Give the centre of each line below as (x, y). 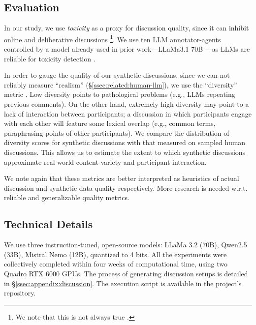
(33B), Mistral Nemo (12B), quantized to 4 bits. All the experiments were (115, 254)
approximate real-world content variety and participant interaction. (105, 162)
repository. (20, 293)
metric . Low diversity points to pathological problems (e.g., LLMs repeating (120, 94)
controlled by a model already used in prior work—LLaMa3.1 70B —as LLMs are (127, 49)
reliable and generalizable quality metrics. (67, 197)
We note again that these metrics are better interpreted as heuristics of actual (122, 178)
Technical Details (48, 224)
